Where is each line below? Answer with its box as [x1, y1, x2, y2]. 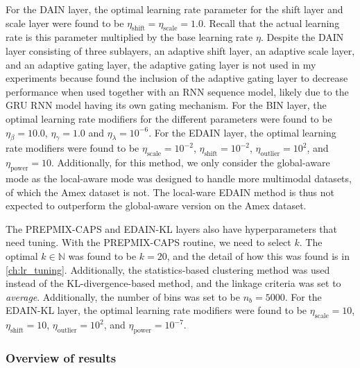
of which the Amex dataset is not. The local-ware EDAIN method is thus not [6, 184, 334, 199]
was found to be [68, 248, 137, 263]
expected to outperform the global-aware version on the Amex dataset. [6, 198, 307, 213]
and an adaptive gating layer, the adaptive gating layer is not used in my [6, 57, 316, 71]
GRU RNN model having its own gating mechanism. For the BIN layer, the [6, 98, 327, 112]
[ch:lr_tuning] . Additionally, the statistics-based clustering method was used [6, 262, 330, 277]
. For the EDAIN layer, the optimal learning [148, 125, 336, 139]
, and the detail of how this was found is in [166, 248, 350, 263]
